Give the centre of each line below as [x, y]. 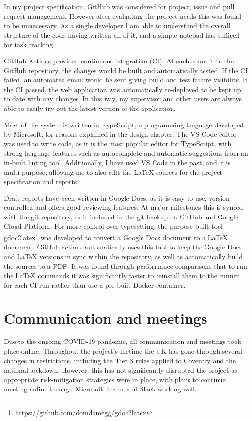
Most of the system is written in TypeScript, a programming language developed [124, 124]
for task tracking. [30, 44]
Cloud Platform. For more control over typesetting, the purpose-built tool [113, 226]
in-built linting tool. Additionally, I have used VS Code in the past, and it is [117, 162]
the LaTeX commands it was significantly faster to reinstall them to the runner [122, 275]
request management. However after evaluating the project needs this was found [123, 16]
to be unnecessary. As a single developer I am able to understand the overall [117, 25]
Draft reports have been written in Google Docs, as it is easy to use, [105, 197]
